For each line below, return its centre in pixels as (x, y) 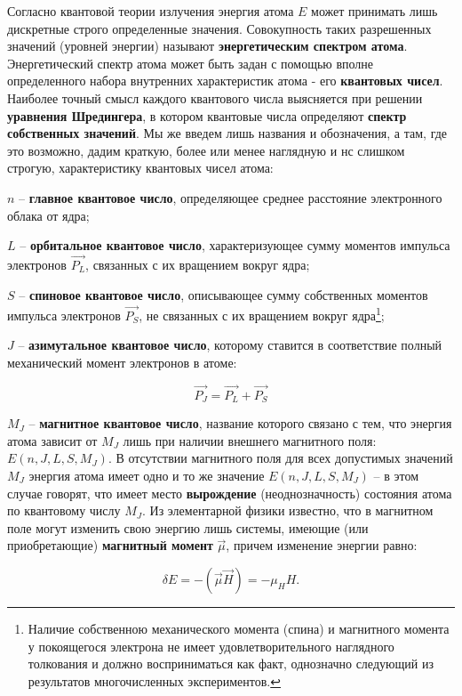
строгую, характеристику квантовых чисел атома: (140, 168)
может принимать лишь (374, 11)
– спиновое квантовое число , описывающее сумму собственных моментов (223, 294)
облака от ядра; (48, 215)
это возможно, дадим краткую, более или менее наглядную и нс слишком (206, 150)
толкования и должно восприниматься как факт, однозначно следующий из (231, 664)
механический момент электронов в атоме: (122, 362)
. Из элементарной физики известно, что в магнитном (288, 510)
